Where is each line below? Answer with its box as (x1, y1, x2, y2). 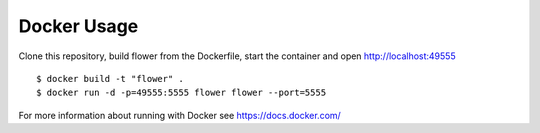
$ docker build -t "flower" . (36, 73, 185, 84)
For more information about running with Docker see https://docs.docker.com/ (18, 109, 342, 121)
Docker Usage (18, 15, 139, 37)
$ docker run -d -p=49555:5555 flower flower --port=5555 (36, 87, 327, 99)
